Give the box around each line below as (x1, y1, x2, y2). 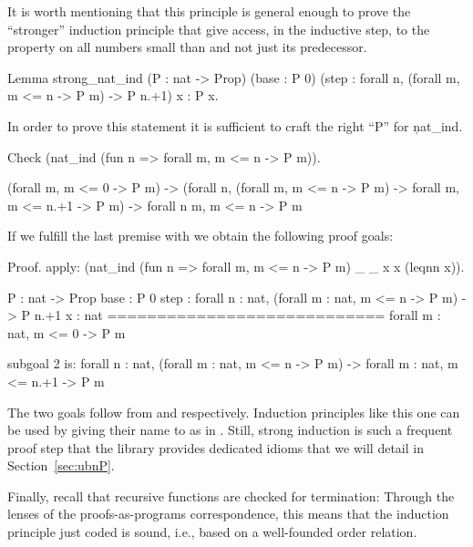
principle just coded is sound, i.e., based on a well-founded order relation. (7, 522, 417, 542)
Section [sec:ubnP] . (7, 456, 115, 475)
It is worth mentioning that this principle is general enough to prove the (7, 2, 411, 20)
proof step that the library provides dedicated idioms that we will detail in (7, 438, 424, 457)
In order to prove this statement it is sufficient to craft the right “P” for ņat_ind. (7, 116, 463, 135)
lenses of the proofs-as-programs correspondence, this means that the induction (7, 504, 449, 523)
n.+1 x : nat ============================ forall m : (34, 305, 441, 325)
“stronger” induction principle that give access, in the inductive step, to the (7, 19, 430, 38)
